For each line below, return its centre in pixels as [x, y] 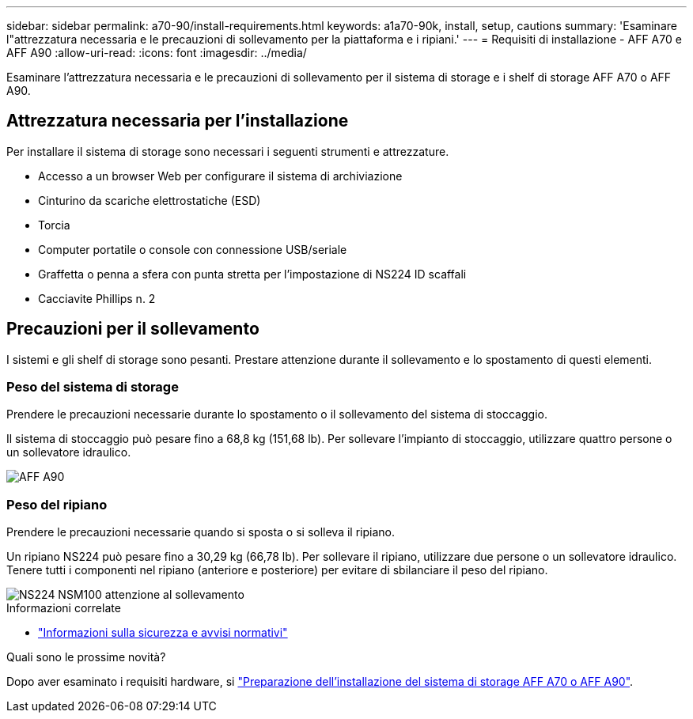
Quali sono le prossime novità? [86, 657]
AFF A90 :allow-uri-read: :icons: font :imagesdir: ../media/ [157, 53]
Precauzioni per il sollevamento [133, 329]
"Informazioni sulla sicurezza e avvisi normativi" [163, 633]
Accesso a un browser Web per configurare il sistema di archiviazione [220, 176]
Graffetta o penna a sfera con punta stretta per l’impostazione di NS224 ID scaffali [252, 274]
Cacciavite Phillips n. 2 [97, 298]
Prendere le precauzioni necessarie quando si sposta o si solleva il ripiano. [201, 532]
